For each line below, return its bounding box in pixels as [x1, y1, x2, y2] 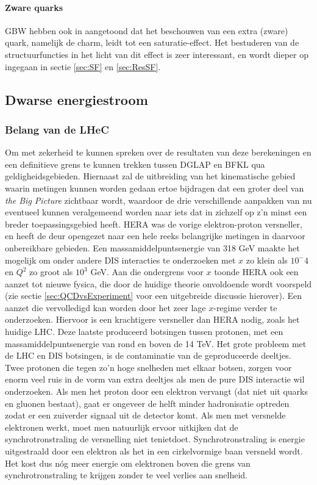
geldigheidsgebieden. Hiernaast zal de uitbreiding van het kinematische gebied [5, 170, 296, 182]
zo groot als [29, 265, 73, 278]
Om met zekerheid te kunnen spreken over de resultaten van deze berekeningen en [5, 146, 312, 159]
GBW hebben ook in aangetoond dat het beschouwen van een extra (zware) [5, 24, 288, 37]
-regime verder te [213, 301, 277, 314]
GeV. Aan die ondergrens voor [90, 265, 204, 278]
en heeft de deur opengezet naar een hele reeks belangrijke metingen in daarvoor [5, 229, 305, 242]
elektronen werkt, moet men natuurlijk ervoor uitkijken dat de [5, 420, 238, 433]
